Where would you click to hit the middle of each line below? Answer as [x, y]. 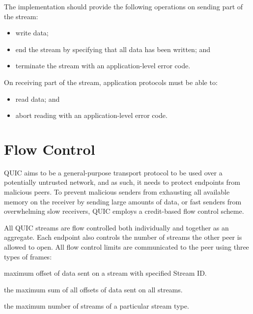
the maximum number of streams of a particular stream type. [97, 306]
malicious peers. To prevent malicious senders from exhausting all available [117, 192]
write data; [32, 33]
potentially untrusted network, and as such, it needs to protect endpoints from [122, 182]
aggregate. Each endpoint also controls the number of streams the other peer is [123, 237]
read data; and [38, 99]
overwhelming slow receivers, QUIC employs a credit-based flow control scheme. [124, 211]
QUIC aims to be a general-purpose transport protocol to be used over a [113, 172]
